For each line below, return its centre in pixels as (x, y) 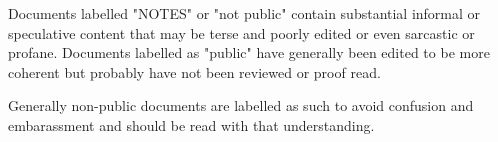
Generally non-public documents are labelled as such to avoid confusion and (241, 105)
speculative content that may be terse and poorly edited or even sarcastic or (241, 32)
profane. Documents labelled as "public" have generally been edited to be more (249, 52)
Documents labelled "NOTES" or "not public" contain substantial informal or (244, 13)
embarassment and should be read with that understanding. (191, 124)
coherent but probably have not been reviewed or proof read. (194, 71)
